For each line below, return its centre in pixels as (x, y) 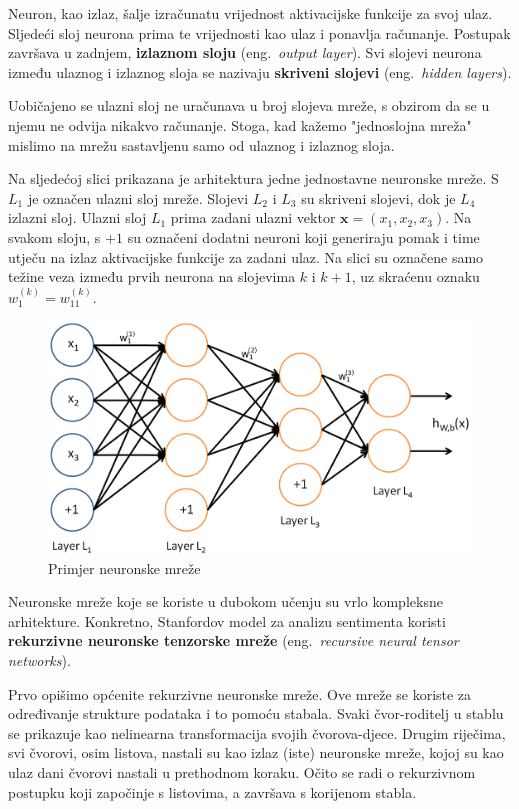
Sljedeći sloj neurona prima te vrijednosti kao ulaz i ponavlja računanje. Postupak (259, 32)
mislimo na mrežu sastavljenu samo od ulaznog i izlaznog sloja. (201, 144)
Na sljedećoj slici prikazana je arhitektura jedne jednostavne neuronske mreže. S (253, 178)
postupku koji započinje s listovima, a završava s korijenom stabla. (212, 791)
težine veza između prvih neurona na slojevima (152, 276)
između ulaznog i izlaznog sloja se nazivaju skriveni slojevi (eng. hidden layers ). (260, 71)
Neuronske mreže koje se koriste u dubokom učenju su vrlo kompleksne (225, 601)
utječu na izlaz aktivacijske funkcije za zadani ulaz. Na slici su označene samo (246, 256)
